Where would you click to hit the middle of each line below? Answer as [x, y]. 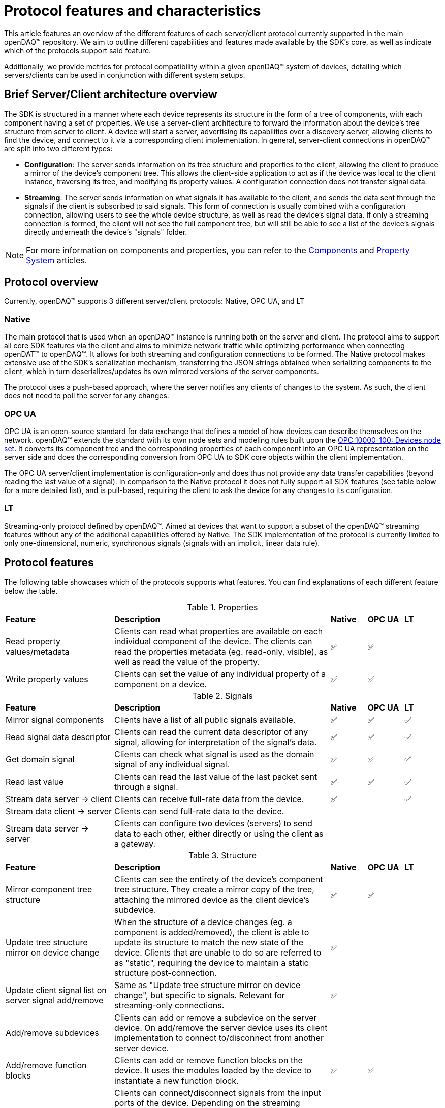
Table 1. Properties [222, 607]
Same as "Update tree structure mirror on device [208, 985]
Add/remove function [46, 1065]
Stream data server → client [59, 799]
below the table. [31, 591]
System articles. [57, 260]
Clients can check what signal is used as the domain [214, 754]
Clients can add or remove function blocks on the [209, 1060]
